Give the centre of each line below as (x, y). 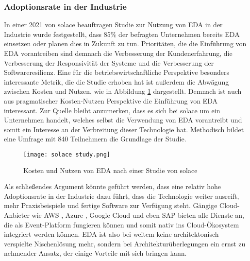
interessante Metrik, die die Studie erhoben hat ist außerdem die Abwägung (117, 81)
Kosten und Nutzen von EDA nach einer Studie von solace (110, 170)
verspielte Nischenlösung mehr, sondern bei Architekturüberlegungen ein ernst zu (125, 243)
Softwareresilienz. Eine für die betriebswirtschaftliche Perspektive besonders (117, 72)
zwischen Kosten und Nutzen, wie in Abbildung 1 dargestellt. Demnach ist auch (123, 91)
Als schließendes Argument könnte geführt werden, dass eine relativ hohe (112, 186)
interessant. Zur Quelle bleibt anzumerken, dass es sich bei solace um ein (112, 110)
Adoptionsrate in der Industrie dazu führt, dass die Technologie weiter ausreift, (122, 196)
